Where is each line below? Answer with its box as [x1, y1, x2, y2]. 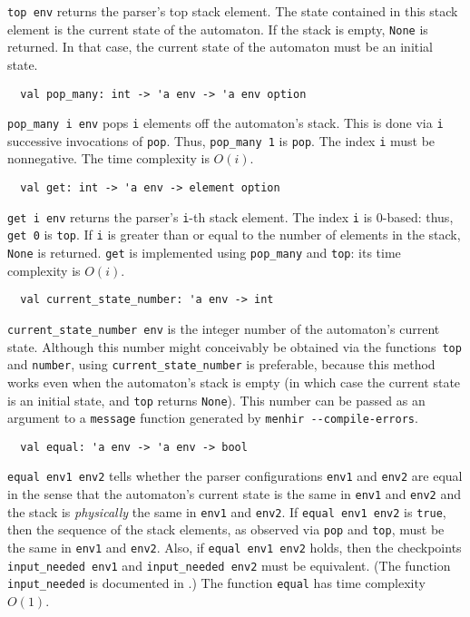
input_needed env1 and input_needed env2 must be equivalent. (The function [7, 555, 451, 574]
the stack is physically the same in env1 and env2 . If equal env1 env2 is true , [7, 502, 446, 521]
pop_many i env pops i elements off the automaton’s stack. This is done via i [7, 113, 444, 132]
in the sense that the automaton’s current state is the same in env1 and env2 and [7, 485, 461, 504]
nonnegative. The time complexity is [7, 149, 210, 168]
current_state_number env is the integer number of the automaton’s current [7, 318, 440, 338]
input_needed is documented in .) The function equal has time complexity [7, 573, 426, 593]
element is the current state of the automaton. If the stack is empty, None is [7, 19, 428, 38]
